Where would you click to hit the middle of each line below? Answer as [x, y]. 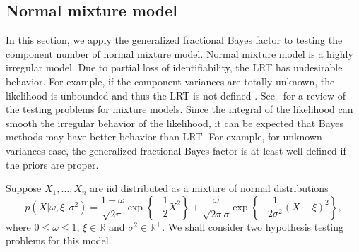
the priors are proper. [52, 164]
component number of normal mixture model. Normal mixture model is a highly [179, 53]
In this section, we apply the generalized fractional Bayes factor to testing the [174, 40]
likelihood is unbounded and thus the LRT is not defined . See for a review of [176, 95]
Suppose [24, 188]
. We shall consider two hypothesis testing [253, 226]
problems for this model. [59, 240]
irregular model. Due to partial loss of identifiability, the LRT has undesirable [174, 67]
